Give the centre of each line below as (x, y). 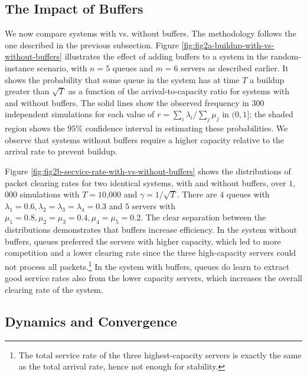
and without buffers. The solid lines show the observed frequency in (127, 102)
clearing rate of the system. (54, 289)
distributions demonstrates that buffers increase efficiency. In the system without (151, 230)
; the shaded (271, 114)
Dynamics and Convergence (91, 321)
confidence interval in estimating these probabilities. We (187, 128)
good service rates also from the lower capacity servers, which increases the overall (153, 278)
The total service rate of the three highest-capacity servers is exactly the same (160, 354)
